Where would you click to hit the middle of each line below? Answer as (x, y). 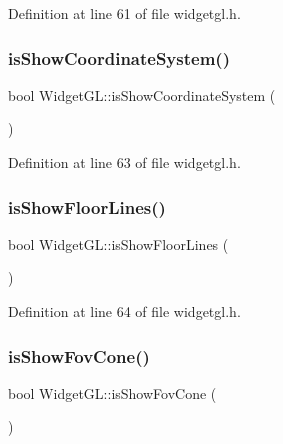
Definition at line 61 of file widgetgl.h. (124, 13)
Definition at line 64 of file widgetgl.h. (124, 311)
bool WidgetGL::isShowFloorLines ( (118, 243)
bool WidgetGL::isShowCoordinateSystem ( (142, 94)
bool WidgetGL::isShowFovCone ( (112, 392)
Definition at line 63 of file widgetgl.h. (124, 162)
